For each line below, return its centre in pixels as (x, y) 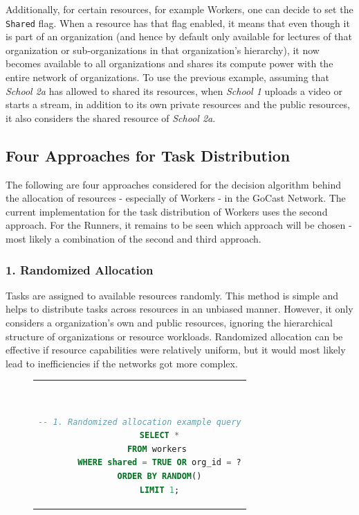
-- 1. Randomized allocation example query (140, 422)
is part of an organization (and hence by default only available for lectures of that (179, 36)
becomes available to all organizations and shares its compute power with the (169, 63)
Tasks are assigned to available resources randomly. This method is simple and (172, 295)
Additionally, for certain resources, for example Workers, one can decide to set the (179, 9)
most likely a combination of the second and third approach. (134, 238)
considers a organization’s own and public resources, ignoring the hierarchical (169, 322)
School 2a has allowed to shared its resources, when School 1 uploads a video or (174, 90)
